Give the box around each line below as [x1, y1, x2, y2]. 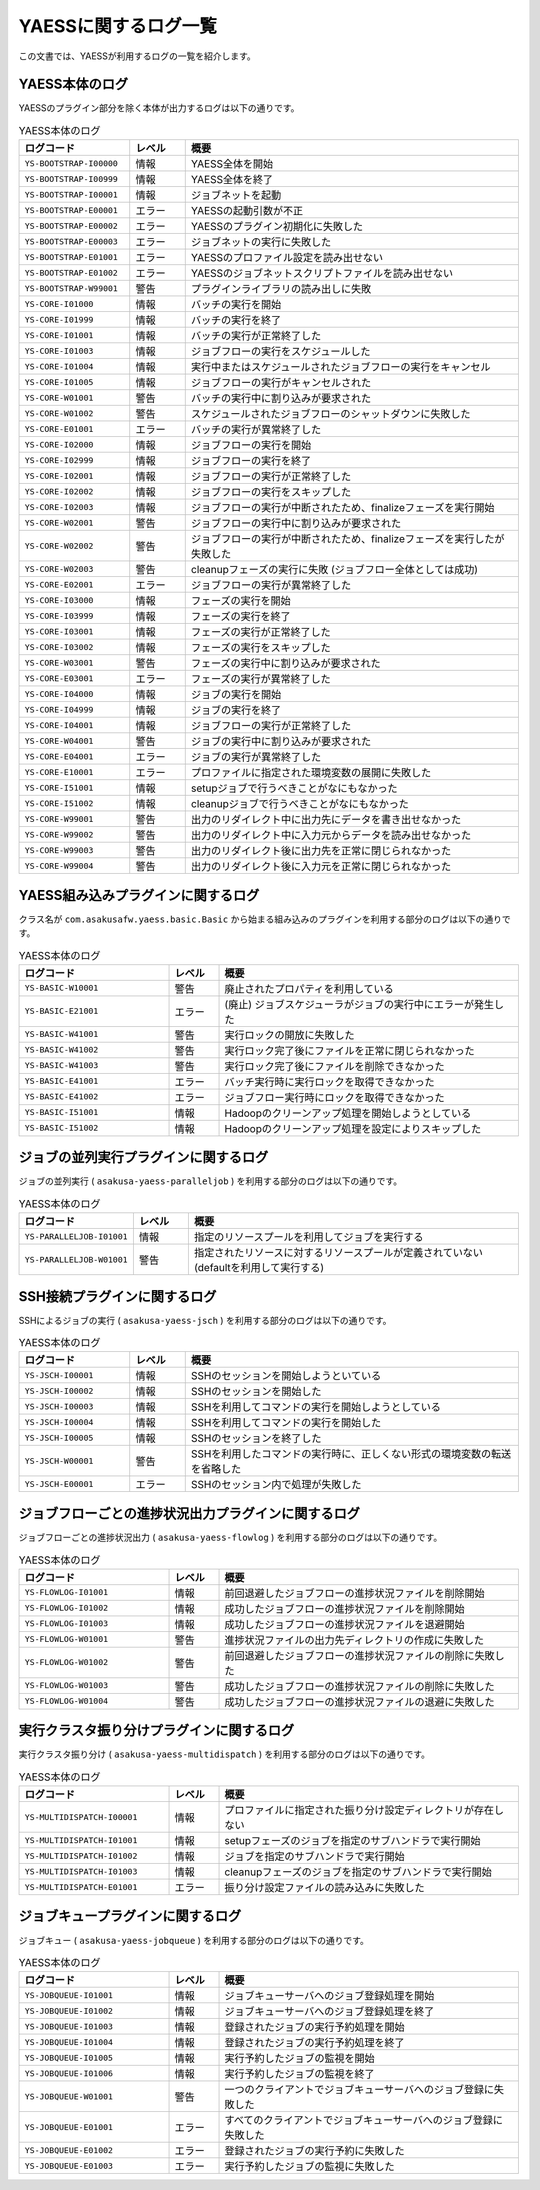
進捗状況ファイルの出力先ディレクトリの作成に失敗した [224, 1633, 485, 1647]
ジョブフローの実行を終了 [190, 454, 312, 468]
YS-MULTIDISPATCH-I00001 [24, 1811, 138, 1822]
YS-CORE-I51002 [24, 798, 94, 809]
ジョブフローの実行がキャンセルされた [190, 376, 372, 390]
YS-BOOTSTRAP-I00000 [24, 158, 119, 169]
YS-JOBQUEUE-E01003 [24, 2160, 114, 2171]
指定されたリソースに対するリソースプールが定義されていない [193, 1246, 484, 1260]
